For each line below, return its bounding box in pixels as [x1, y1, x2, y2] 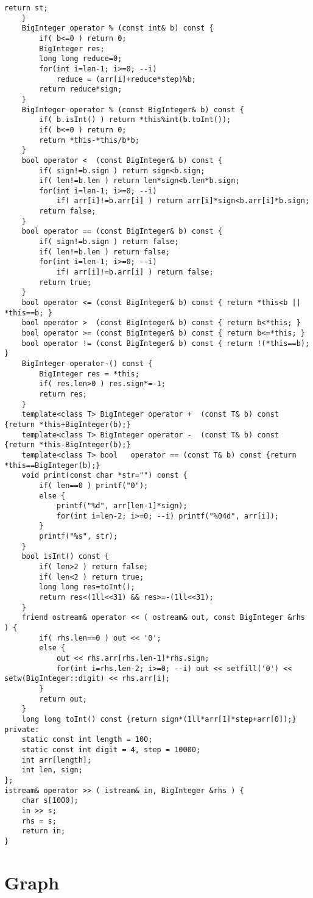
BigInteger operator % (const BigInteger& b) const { [21, 105, 244, 114]
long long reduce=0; [39, 54, 122, 63]
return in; [21, 827, 66, 836]
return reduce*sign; [39, 85, 122, 94]
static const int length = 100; [21, 735, 153, 744]
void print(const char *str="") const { [21, 471, 188, 480]
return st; [4, 4, 48, 12]
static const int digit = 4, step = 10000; [21, 745, 201, 754]
